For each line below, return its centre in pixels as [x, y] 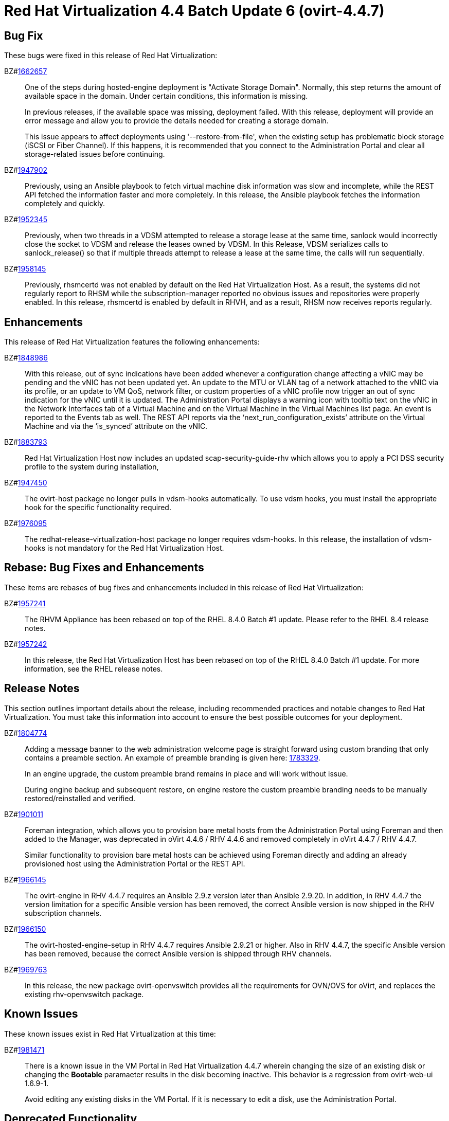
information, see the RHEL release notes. [94, 668]
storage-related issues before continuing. [95, 154]
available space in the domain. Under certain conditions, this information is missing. [166, 96]
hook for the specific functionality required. [98, 508]
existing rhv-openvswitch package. [84, 994]
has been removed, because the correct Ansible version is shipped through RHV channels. [178, 953]
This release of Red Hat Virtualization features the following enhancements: [132, 342]
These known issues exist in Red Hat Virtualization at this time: [110, 1034]
